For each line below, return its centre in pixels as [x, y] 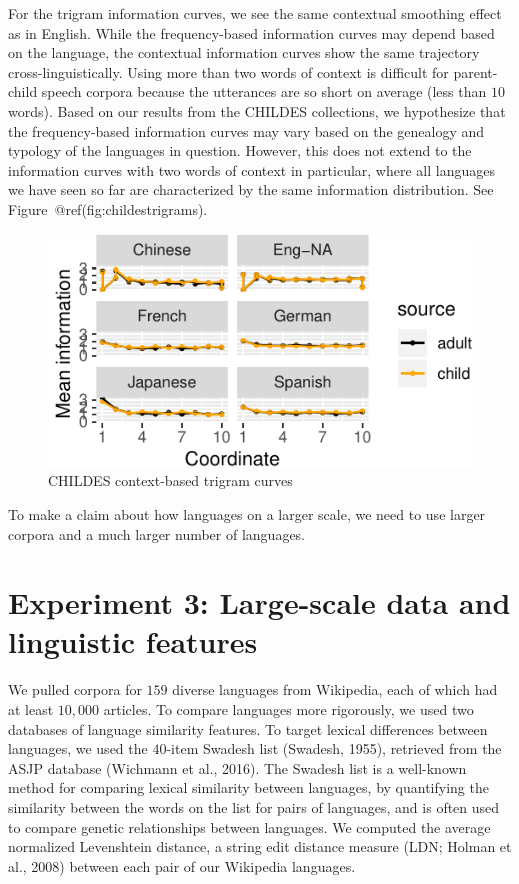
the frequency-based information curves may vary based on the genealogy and [246, 130]
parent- [475, 71]
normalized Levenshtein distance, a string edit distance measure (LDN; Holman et [260, 846]
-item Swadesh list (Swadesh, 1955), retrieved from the [334, 748]
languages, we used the [78, 748]
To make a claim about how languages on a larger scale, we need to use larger [247, 513]
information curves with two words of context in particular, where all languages [251, 169]
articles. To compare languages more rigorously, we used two [288, 709]
